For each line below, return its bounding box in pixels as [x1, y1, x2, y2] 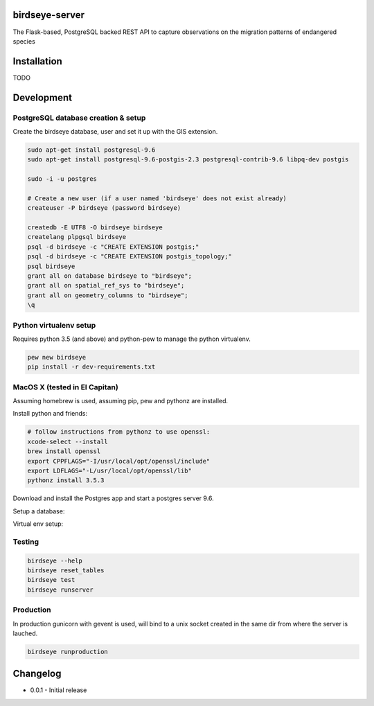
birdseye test [27, 576, 75, 584]
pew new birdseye [27, 353, 87, 361]
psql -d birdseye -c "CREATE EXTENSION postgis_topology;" [27, 253, 232, 261]
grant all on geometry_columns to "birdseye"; [27, 291, 188, 299]
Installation [12, 55, 62, 67]
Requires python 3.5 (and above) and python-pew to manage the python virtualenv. [12, 335, 251, 343]
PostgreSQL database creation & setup [12, 113, 146, 123]
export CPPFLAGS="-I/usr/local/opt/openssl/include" [27, 457, 211, 465]
